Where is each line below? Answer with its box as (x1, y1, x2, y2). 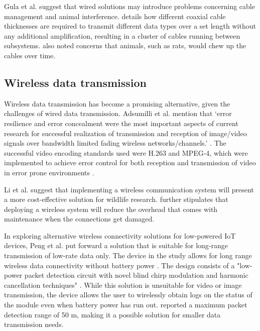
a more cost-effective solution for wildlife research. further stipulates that (4, 194, 228, 204)
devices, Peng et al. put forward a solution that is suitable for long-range (4, 240, 228, 251)
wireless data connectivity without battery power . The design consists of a (4, 260, 235, 270)
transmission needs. (4, 319, 64, 329)
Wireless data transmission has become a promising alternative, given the (4, 98, 230, 108)
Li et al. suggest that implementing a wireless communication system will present (4, 184, 254, 194)
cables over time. (4, 50, 56, 60)
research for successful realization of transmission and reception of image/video (4, 128, 247, 138)
